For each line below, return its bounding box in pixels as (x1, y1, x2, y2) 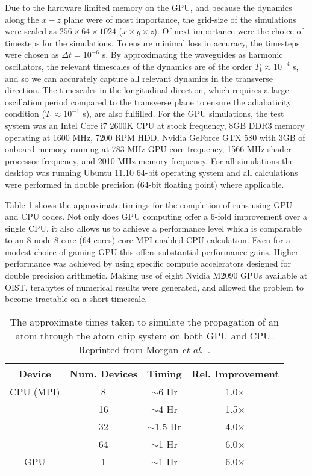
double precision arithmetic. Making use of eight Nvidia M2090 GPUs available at (5, 269, 308, 282)
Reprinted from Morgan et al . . (78, 342, 211, 356)
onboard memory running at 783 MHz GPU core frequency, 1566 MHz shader (5, 143, 292, 155)
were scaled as (5, 25, 57, 37)
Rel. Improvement (191, 366, 279, 380)
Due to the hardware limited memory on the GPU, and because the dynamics (5, 1, 292, 13)
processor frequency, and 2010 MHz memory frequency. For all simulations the (5, 154, 294, 167)
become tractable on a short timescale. (5, 292, 148, 305)
